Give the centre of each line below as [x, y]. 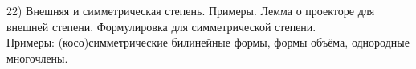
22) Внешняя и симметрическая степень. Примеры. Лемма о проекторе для [191, 10]
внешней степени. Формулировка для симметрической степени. [161, 26]
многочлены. [37, 57]
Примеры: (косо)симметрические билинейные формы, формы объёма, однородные [208, 42]
